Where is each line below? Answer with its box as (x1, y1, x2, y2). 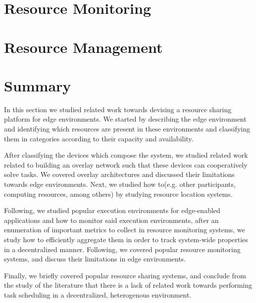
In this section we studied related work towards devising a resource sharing (4, 104, 232, 114)
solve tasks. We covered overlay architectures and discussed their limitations (4, 169, 235, 179)
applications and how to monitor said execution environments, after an (4, 215, 219, 225)
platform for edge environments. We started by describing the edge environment (4, 114, 247, 124)
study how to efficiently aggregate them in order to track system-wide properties (4, 234, 248, 244)
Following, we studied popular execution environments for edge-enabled (4, 205, 220, 216)
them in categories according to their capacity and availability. (4, 133, 194, 143)
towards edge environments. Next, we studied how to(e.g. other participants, (4, 179, 236, 189)
